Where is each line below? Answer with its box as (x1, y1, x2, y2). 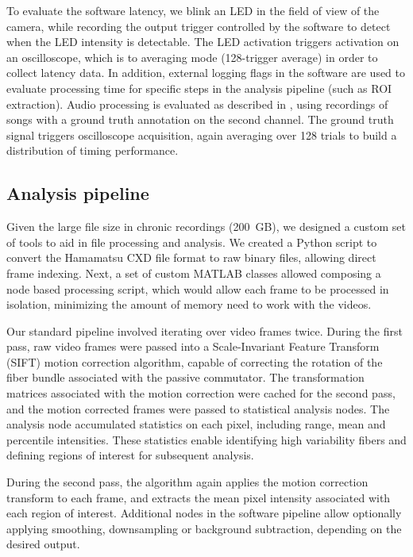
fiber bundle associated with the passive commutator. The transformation (6, 369, 365, 386)
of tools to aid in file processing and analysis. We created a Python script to (6, 233, 377, 250)
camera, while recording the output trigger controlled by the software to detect (6, 17, 391, 34)
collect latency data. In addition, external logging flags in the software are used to (6, 64, 406, 81)
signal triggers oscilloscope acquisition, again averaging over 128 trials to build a (6, 126, 397, 143)
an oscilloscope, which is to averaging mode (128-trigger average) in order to (6, 48, 378, 65)
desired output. (6, 536, 80, 552)
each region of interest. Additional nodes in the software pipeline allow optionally (6, 505, 402, 521)
